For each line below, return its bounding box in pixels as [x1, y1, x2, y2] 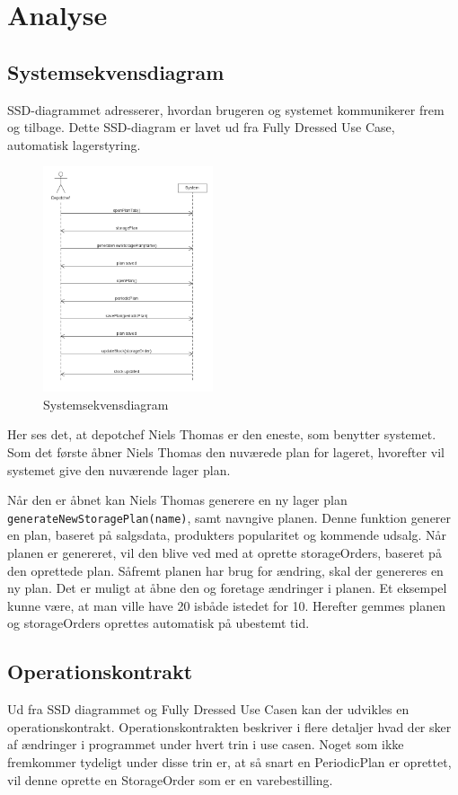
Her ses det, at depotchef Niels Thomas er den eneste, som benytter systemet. [7, 425, 436, 444]
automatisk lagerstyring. [7, 135, 141, 154]
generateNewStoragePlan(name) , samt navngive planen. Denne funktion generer [7, 508, 452, 526]
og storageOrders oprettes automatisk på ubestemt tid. [7, 614, 310, 632]
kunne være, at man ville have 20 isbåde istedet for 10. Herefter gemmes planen [7, 596, 446, 614]
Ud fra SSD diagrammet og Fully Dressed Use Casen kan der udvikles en [7, 700, 410, 719]
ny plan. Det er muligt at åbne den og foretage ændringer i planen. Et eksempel [7, 579, 447, 597]
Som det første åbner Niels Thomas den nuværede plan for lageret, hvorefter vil [7, 443, 445, 461]
